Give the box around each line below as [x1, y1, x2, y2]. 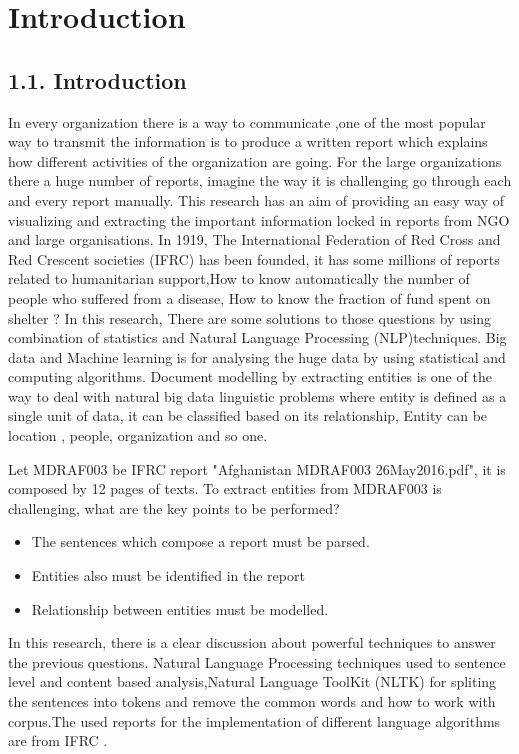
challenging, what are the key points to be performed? [8, 497, 340, 518]
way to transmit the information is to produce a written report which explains [8, 131, 488, 152]
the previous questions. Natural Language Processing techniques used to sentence [8, 651, 506, 672]
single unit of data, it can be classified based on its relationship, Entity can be [8, 405, 488, 426]
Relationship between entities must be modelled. [31, 598, 329, 619]
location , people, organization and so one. [8, 425, 268, 446]
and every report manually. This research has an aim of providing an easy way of [8, 189, 504, 210]
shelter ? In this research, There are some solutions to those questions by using [8, 307, 492, 328]
